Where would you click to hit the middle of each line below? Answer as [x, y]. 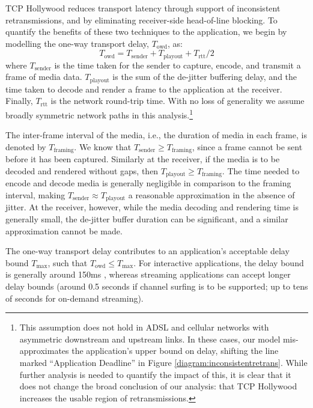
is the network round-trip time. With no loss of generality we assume [178, 101]
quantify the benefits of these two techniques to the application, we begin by [146, 32]
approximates [44, 351]
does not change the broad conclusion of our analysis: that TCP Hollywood [158, 386]
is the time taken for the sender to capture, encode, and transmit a [178, 65]
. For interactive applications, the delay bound [219, 262]
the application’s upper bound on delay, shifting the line [175, 351]
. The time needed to [261, 170]
